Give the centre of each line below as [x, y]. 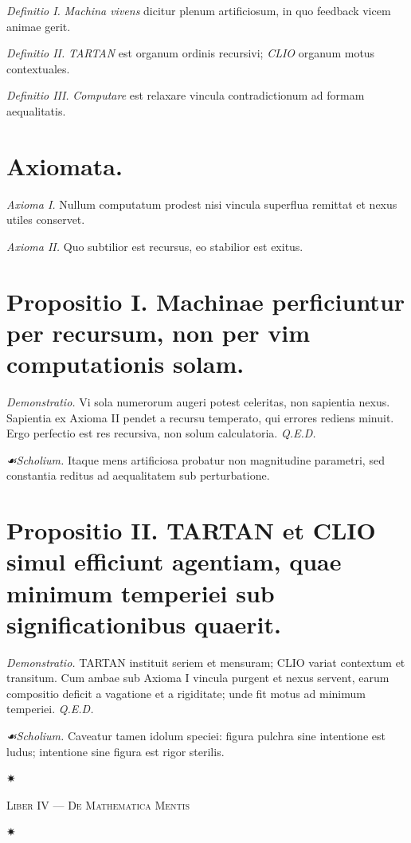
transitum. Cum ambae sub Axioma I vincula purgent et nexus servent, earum [198, 678]
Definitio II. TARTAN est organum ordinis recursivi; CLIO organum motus [191, 53]
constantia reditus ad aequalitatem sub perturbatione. [138, 475]
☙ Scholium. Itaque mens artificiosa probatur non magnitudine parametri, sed [196, 459]
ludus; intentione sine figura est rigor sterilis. [115, 751]
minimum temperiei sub [141, 592]
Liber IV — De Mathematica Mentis [98, 804]
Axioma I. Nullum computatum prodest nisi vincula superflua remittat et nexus [202, 204]
